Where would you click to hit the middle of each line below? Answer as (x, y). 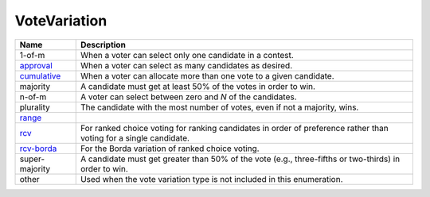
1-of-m (32, 55)
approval (36, 65)
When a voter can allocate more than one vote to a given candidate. (207, 75)
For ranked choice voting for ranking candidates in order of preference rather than (235, 128)
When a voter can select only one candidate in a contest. (187, 55)
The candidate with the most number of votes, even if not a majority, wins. (219, 107)
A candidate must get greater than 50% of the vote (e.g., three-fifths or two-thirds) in (240, 159)
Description (103, 44)
